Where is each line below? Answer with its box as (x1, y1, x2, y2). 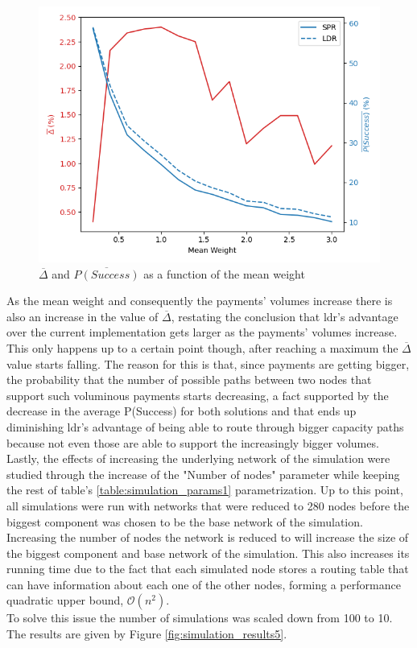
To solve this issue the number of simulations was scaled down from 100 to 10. (6, 609, 393, 626)
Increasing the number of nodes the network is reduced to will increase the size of (6, 529, 409, 546)
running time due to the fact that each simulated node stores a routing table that (6, 560, 409, 577)
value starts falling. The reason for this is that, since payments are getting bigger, (6, 355, 410, 372)
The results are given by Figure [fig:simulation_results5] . (6, 625, 287, 642)
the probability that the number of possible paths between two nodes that (6, 371, 372, 388)
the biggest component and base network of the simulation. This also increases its (6, 544, 410, 561)
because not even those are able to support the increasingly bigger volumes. (6, 434, 379, 451)
